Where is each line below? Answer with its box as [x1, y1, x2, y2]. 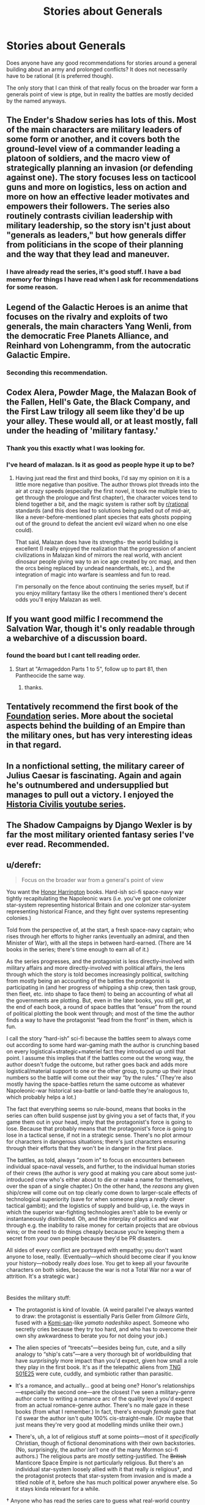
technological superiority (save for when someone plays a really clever [6, 1195, 185, 1202]
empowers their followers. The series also [6, 201, 170, 212]
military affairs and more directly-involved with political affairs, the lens [6, 964, 185, 971]
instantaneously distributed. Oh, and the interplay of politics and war [6, 1215, 179, 1222]
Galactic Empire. [6, 350, 71, 360]
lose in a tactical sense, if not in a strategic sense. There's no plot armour [6, 1131, 192, 1139]
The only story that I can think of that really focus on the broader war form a [6, 84, 198, 91]
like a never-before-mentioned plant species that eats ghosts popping [15, 514, 192, 521]
